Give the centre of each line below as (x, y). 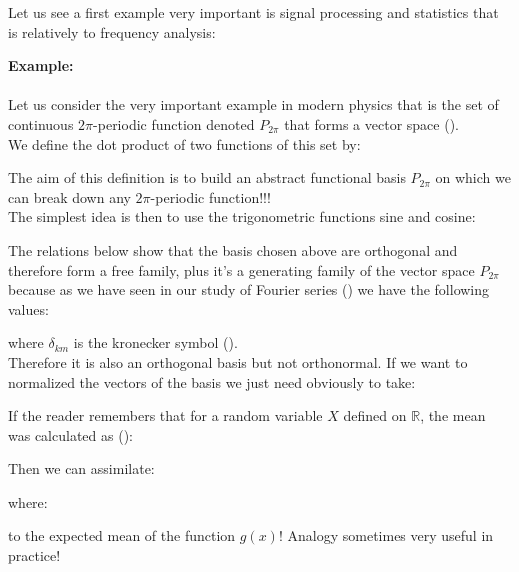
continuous (41, 123)
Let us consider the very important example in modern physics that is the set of (253, 104)
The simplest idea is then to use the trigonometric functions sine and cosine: (242, 216)
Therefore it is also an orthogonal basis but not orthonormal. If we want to (238, 361)
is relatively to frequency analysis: (112, 31)
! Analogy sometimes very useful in (386, 535)
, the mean (453, 415)
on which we (473, 177)
